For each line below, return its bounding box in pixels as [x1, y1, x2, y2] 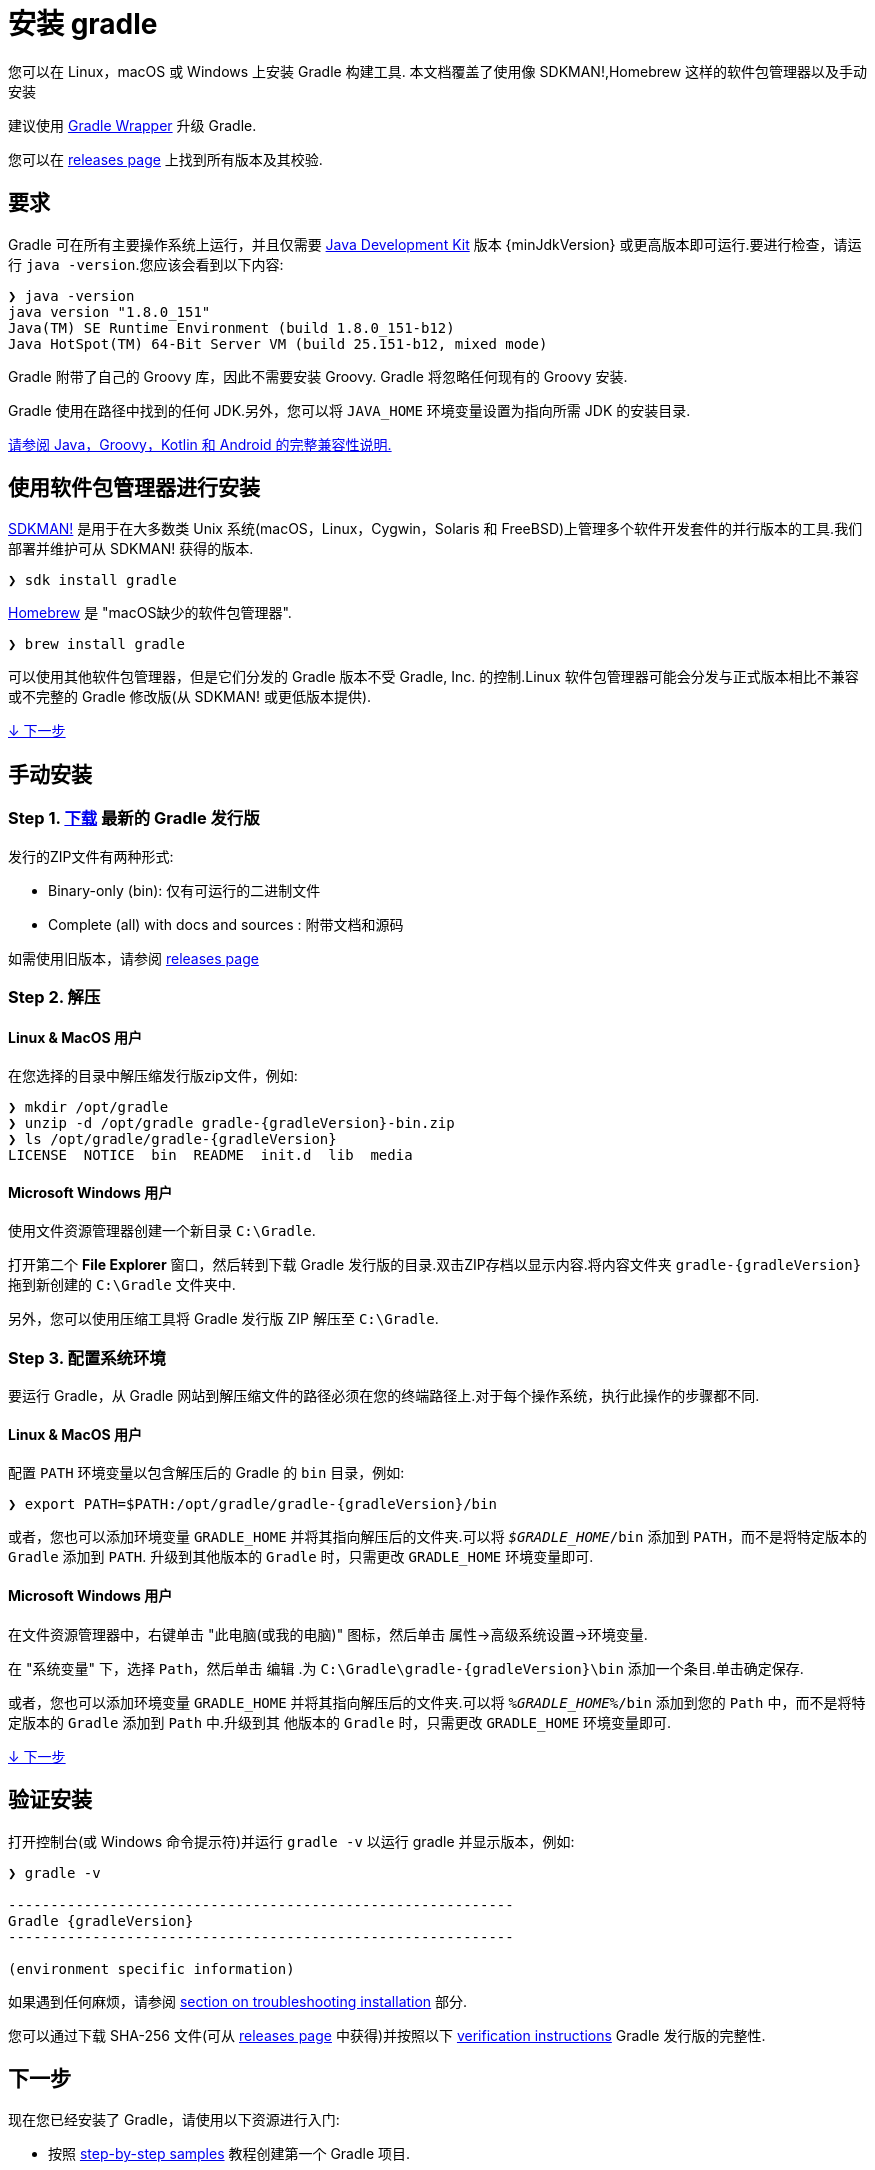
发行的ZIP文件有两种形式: [8, 847, 174, 865]
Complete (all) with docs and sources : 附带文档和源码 [48, 915, 404, 933]
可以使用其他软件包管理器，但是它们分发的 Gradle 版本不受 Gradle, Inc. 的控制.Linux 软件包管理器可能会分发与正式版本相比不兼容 [8, 668, 859, 686]
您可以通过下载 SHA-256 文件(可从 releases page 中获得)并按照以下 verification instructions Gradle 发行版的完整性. [8, 2026, 766, 2044]
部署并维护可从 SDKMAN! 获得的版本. [8, 540, 254, 558]
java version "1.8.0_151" [8, 303, 211, 320]
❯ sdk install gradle [8, 572, 177, 589]
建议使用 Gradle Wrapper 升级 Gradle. [8, 116, 257, 134]
